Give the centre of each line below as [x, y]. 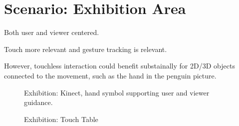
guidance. [38, 102]
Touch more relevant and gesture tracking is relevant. [86, 49]
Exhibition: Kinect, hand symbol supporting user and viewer [117, 92]
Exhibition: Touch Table [61, 119]
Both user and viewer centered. [52, 32]
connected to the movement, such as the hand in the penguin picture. [110, 75]
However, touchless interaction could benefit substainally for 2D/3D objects [119, 66]
